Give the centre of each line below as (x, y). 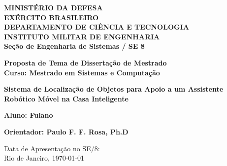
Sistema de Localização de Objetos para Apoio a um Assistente (114, 89)
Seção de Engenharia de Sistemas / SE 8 (74, 46)
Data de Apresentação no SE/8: (52, 148)
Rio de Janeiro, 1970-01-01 (44, 158)
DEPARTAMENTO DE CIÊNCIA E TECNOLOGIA (97, 27)
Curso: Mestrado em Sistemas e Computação (82, 72)
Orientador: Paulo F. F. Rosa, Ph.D (66, 131)
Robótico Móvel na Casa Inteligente (66, 98)
